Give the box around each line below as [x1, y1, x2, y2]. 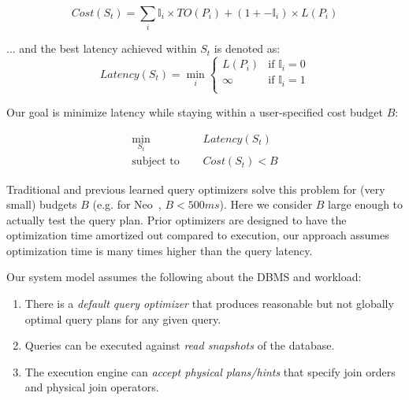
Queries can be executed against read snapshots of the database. [24, 337, 335, 354]
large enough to [328, 196, 403, 213]
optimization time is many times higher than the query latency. [6, 242, 313, 258]
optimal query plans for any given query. [24, 310, 221, 327]
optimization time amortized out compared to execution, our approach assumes [6, 227, 389, 243]
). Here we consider [219, 196, 313, 213]
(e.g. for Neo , [92, 196, 162, 213]
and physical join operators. [24, 379, 159, 395]
